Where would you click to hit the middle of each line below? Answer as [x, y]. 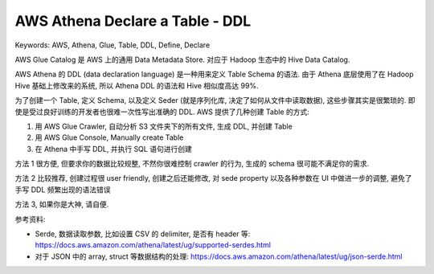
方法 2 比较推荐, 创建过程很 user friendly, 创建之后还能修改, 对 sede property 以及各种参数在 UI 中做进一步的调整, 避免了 [214, 178]
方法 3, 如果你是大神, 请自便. [62, 204]
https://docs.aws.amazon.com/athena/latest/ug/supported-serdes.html [153, 245]
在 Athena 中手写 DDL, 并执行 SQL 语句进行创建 [113, 149]
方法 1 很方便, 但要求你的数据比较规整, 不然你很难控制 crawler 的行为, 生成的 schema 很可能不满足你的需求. [192, 164]
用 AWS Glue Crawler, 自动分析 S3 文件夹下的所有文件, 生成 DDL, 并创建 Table [164, 126]
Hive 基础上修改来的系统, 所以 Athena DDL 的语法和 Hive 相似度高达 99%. [137, 85]
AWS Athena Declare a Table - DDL [133, 21]
